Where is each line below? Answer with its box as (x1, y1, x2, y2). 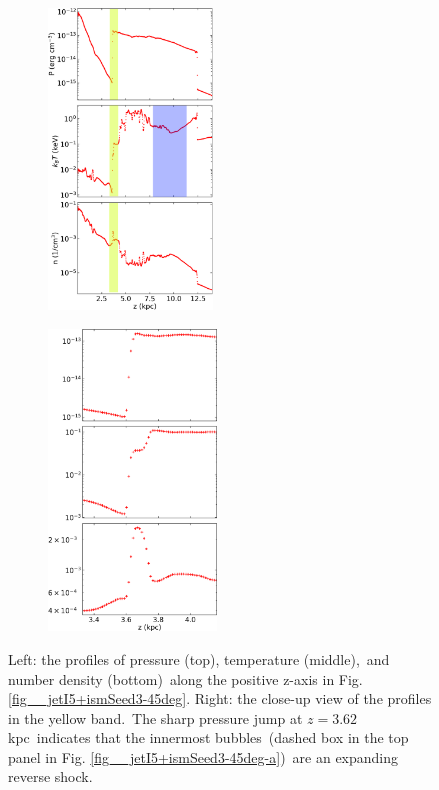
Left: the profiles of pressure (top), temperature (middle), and (8, 648, 390, 669)
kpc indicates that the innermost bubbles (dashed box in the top (8, 727, 409, 748)
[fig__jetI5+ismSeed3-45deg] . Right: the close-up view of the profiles (8, 688, 432, 709)
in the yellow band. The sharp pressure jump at (8, 707, 303, 728)
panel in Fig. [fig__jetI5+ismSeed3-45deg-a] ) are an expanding (8, 746, 399, 767)
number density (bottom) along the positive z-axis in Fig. (8, 668, 363, 689)
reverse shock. (8, 766, 93, 787)
